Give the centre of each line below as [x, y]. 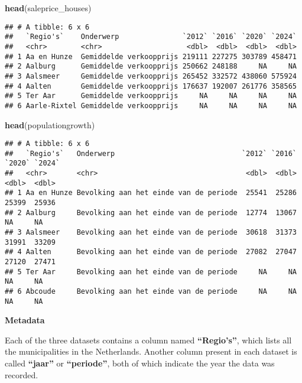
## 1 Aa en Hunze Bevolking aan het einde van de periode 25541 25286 [151, 193]
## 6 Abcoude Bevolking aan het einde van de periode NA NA [151, 291]
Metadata [25, 320]
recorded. [22, 374]
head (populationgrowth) [50, 124]
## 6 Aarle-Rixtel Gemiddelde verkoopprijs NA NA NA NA [151, 106]
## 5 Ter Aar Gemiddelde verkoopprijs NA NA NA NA [151, 96]
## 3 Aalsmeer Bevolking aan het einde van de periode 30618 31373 [151, 232]
